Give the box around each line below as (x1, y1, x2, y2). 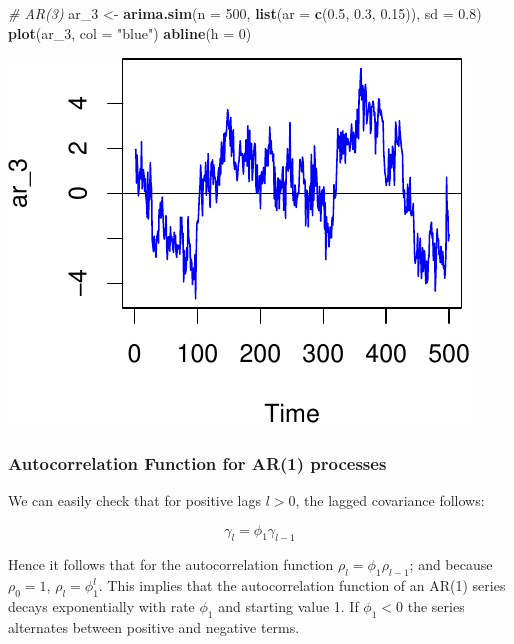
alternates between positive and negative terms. (8, 616, 300, 637)
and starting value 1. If (218, 595, 359, 616)
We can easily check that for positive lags (8, 490, 262, 510)
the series (407, 595, 465, 616)
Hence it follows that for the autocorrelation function (8, 554, 334, 575)
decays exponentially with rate (8, 595, 195, 616)
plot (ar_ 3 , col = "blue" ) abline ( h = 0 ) (8, 22, 252, 43)
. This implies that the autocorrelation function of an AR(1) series (98, 575, 506, 596)
